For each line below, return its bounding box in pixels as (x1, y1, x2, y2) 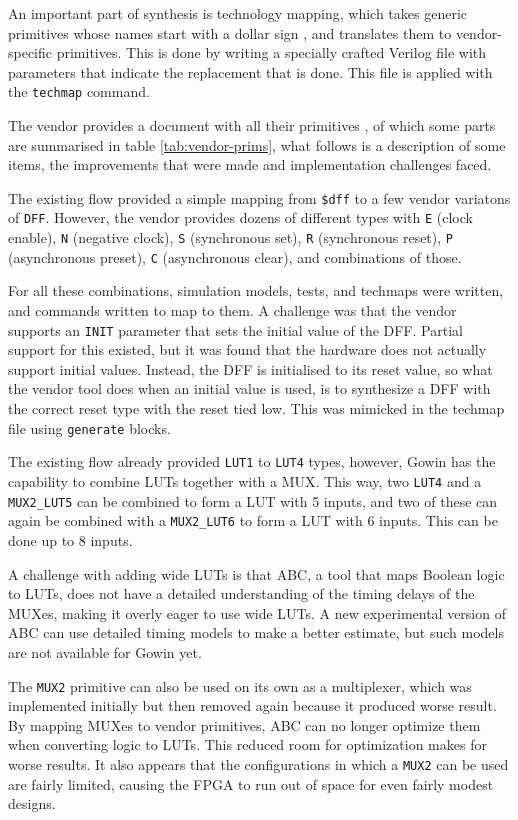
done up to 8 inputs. (8, 529, 133, 550)
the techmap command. (8, 81, 150, 102)
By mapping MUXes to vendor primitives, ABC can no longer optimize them (8, 714, 481, 735)
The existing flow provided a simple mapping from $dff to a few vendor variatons (8, 187, 511, 208)
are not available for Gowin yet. (8, 641, 202, 662)
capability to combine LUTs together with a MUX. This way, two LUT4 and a (8, 470, 482, 491)
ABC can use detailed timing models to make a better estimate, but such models (8, 622, 504, 643)
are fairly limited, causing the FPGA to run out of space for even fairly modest (8, 773, 494, 794)
